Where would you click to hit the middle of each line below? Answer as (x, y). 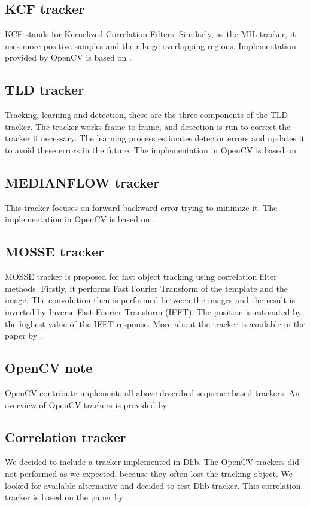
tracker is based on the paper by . (67, 497)
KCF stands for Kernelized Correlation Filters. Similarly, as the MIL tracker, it (151, 34)
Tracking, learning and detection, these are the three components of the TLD (147, 115)
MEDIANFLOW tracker (82, 182)
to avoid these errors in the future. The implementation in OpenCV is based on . (153, 150)
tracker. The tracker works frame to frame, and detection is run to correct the (148, 126)
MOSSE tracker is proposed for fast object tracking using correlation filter (141, 277)
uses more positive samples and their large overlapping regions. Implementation (151, 45)
